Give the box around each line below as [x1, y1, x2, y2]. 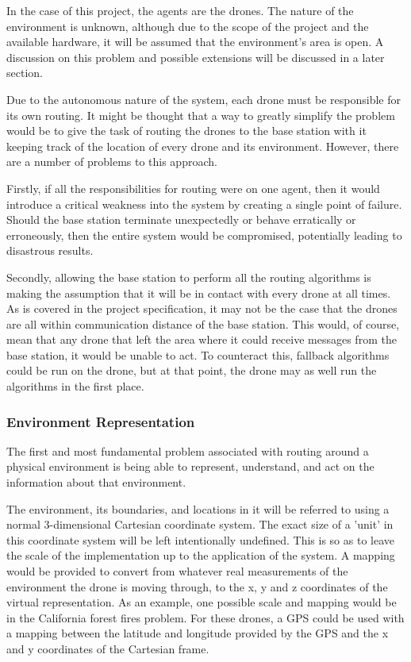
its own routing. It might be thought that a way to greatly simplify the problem [6, 106, 395, 123]
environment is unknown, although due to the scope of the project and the [6, 17, 369, 34]
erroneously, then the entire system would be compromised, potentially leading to [6, 226, 402, 243]
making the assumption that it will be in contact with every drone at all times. [6, 284, 391, 301]
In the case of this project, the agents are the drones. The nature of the [6, 2, 354, 18]
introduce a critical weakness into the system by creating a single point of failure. [6, 195, 402, 212]
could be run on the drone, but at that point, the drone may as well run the [6, 362, 377, 379]
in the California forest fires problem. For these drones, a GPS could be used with [6, 609, 405, 625]
